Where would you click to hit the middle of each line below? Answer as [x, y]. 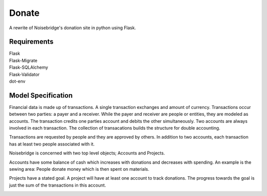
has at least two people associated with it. [52, 144]
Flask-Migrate [23, 60]
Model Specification [41, 95]
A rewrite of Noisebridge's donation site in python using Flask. [72, 28]
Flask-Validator [24, 74]
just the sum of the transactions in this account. [58, 185]
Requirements [31, 42]
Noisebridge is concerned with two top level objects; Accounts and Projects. [87, 153]
